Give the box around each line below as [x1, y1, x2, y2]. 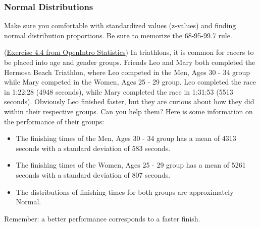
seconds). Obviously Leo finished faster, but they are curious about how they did [4, 96, 254, 107]
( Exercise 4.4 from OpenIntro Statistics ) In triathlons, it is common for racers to [4, 47, 254, 57]
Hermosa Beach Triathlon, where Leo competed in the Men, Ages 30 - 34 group [4, 66, 250, 77]
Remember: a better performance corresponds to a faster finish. [4, 213, 200, 223]
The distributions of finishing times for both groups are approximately [16, 186, 234, 197]
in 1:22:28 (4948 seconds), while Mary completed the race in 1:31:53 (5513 [4, 86, 233, 97]
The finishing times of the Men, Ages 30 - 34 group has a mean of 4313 [16, 133, 236, 143]
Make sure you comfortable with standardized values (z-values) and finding [4, 20, 236, 31]
